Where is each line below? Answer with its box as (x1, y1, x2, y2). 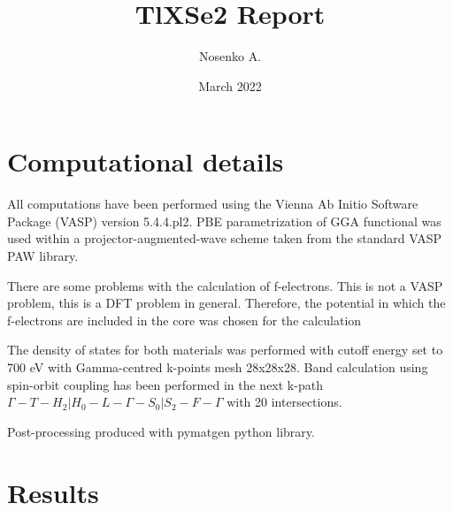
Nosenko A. (198, 47, 262, 65)
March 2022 (198, 76, 262, 95)
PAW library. (7, 247, 79, 265)
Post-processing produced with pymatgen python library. (7, 422, 315, 440)
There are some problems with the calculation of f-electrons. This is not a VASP (7, 276, 443, 294)
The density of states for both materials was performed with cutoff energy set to (7, 340, 443, 359)
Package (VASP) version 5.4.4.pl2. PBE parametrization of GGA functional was (7, 211, 441, 230)
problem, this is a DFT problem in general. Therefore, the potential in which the (7, 294, 446, 312)
